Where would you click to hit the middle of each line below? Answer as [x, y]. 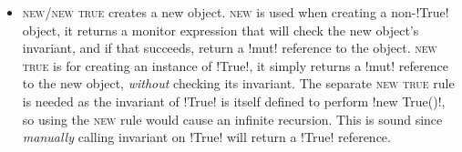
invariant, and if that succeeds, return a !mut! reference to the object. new [230, 48]
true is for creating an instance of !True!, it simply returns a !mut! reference [235, 65]
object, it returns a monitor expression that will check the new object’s [221, 30]
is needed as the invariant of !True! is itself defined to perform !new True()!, [234, 101]
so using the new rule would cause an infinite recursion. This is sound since [232, 119]
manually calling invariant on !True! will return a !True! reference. [206, 137]
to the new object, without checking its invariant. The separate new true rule [238, 83]
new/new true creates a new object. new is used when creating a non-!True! [236, 12]
